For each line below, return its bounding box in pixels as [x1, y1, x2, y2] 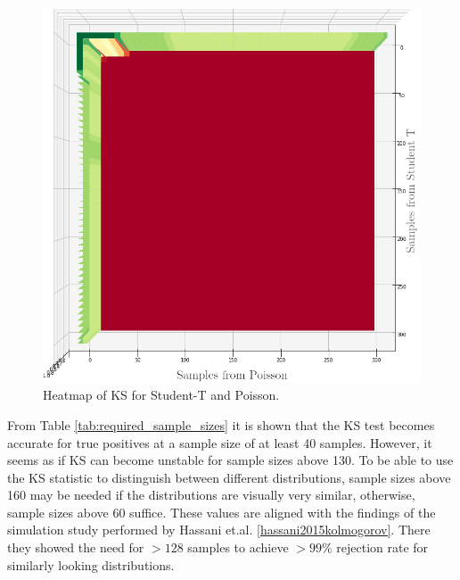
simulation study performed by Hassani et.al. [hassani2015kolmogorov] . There [7, 520, 431, 539]
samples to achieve [187, 538, 289, 557]
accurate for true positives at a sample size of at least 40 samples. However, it [7, 433, 432, 452]
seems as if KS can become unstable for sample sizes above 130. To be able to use [7, 451, 454, 469]
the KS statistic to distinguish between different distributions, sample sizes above [7, 468, 451, 486]
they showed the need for [7, 538, 144, 557]
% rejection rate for [321, 538, 429, 557]
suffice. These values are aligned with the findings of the [129, 502, 436, 521]
